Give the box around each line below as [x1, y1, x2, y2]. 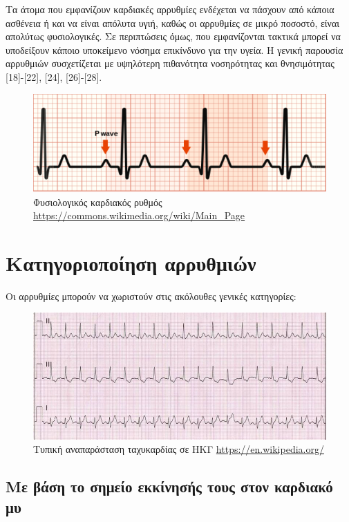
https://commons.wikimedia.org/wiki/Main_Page [33, 208, 245, 223]
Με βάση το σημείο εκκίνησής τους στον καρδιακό [6, 476, 333, 497]
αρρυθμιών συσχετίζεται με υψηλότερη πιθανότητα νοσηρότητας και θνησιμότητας [6, 56, 334, 71]
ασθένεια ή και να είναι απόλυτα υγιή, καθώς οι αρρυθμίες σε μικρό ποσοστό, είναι [6, 15, 340, 30]
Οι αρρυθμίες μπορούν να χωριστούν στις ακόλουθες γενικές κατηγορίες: [6, 288, 296, 303]
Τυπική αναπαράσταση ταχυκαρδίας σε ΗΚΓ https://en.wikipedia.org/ [33, 442, 324, 456]
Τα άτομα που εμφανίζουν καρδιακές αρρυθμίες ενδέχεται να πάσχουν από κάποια [6, 2, 334, 16]
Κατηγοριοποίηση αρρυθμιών [6, 248, 256, 277]
